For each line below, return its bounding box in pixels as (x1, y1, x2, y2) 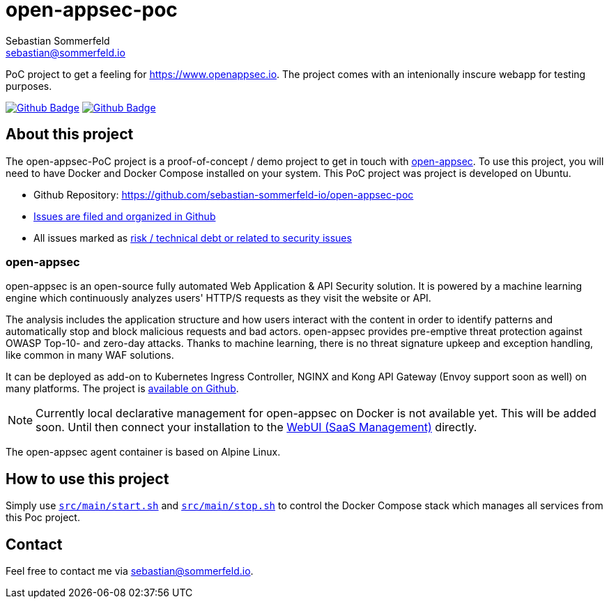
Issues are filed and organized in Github (33, 210, 216, 222)
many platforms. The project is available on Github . (6, 382, 239, 395)
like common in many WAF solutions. (6, 349, 174, 362)
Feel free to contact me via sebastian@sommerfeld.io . (6, 565, 254, 578)
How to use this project (6, 470, 169, 488)
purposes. (6, 79, 52, 92)
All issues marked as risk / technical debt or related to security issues (33, 231, 352, 244)
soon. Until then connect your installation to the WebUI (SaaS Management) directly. (36, 420, 477, 435)
